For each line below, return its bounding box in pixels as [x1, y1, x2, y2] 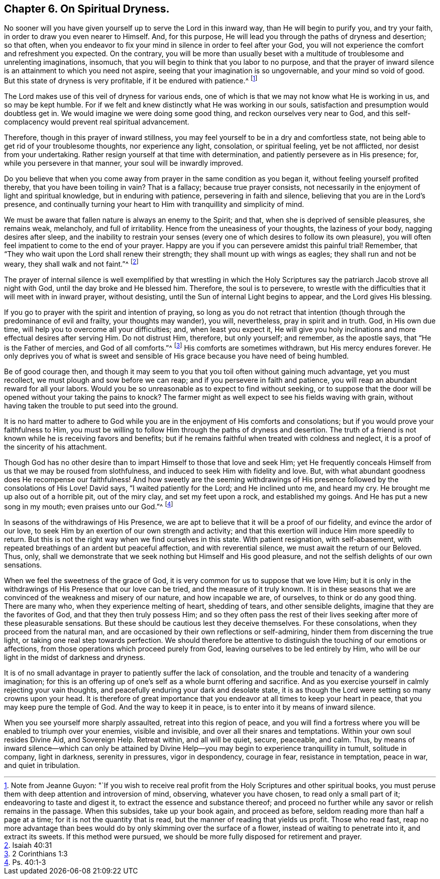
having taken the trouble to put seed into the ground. [4, 401, 178, 410]
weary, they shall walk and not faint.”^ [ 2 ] [4, 258, 139, 268]
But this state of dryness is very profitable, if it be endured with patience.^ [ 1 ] [4, 75, 258, 85]
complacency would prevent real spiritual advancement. [4, 118, 189, 127]
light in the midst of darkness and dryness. [4, 653, 145, 662]
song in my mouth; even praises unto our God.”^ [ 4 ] [4, 501, 173, 511]
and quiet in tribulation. [4, 761, 80, 770]
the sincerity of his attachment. [4, 443, 107, 452]
